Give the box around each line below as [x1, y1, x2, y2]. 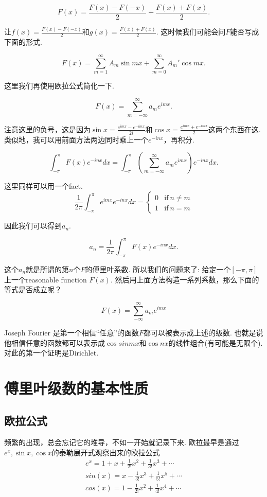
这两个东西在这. [208, 123, 261, 134]
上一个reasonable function [4, 274, 87, 285]
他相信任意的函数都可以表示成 [4, 337, 105, 348]
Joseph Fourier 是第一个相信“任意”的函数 [4, 327, 139, 338]
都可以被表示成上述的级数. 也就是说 [143, 327, 263, 338]
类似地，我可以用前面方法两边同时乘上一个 [4, 134, 148, 145]
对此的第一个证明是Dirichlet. [4, 347, 99, 358]
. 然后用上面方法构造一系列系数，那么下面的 [110, 274, 259, 285]
